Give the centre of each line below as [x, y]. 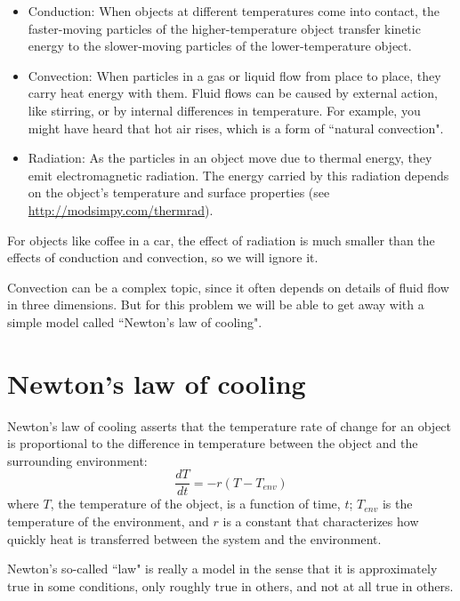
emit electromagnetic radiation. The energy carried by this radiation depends [238, 175]
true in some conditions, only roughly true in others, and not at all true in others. [230, 585]
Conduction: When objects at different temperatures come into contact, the [234, 11]
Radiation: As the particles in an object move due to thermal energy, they [230, 158]
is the [397, 504]
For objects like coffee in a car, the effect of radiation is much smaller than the [221, 240]
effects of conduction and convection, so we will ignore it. [163, 257]
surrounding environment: [77, 460]
